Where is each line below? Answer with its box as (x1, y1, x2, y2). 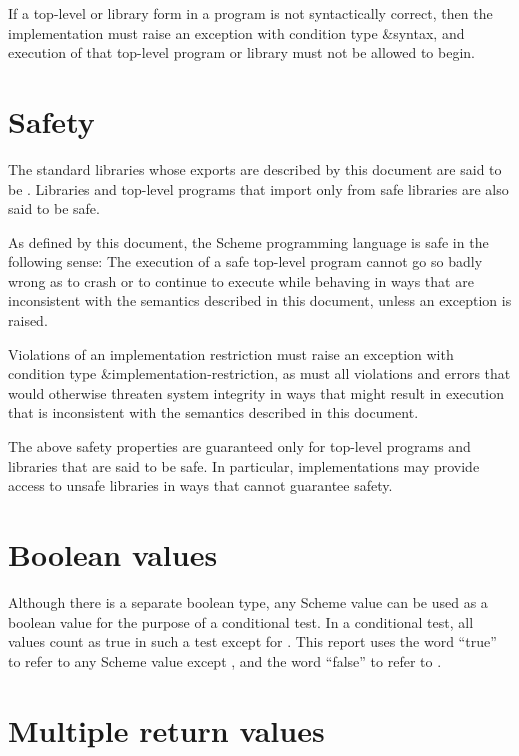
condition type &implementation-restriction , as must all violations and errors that (8, 363, 511, 384)
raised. (8, 310, 48, 331)
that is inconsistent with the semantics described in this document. (8, 402, 419, 423)
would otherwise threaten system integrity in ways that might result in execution (8, 382, 504, 403)
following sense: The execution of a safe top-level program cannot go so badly (8, 251, 483, 272)
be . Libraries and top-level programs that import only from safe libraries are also (8, 178, 509, 199)
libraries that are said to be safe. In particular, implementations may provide (8, 455, 480, 476)
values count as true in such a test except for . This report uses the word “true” (8, 631, 497, 652)
